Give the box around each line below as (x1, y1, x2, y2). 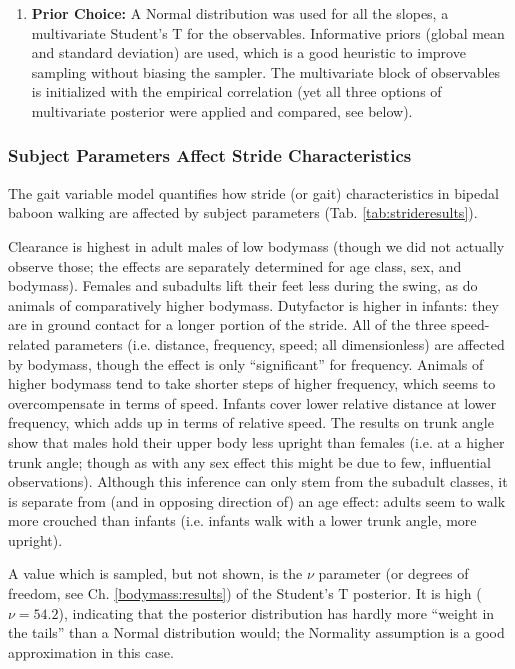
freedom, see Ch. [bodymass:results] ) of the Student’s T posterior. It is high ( (8, 583, 482, 604)
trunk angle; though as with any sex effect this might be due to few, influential (8, 451, 491, 472)
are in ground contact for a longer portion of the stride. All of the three (8, 314, 447, 335)
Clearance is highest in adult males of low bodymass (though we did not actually (8, 235, 505, 256)
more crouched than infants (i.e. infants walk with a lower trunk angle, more (8, 510, 477, 531)
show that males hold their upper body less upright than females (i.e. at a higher (8, 431, 505, 452)
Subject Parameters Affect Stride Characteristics (8, 143, 412, 168)
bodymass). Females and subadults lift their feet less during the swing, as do (8, 275, 478, 296)
